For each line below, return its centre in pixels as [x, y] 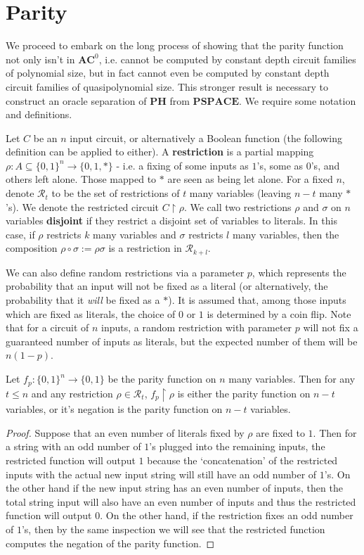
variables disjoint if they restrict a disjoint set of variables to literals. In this [171, 221]
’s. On [337, 474]
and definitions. [39, 114]
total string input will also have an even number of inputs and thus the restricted [181, 501]
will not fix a [331, 327]
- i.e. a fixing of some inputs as [182, 165]
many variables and [135, 234]
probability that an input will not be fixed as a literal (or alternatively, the [167, 286]
